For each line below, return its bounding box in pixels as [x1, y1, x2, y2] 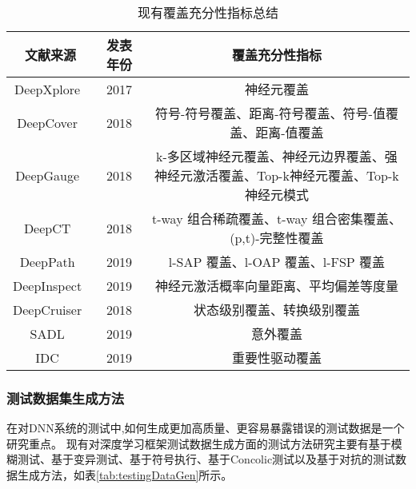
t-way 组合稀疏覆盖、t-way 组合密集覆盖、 [151, 209, 402, 228]
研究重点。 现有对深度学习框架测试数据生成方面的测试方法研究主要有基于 [6, 435, 391, 451]
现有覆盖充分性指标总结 [137, 3, 278, 22]
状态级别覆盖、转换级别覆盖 [193, 300, 360, 319]
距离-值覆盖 [255, 123, 324, 141]
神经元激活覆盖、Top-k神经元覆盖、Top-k [154, 166, 399, 185]
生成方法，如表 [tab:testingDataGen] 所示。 [17, 467, 233, 483]
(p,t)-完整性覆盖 [230, 229, 324, 247]
